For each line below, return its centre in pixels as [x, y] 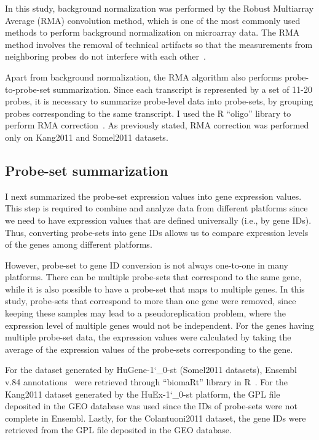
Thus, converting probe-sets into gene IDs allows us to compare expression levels [157, 232]
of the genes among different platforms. [79, 244]
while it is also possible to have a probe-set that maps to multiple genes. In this [155, 289]
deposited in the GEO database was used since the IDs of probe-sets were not [151, 406]
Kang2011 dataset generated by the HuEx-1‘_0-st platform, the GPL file [143, 394]
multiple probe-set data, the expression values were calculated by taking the [148, 337]
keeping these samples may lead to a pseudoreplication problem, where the [145, 313]
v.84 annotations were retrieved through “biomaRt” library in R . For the [146, 382]
